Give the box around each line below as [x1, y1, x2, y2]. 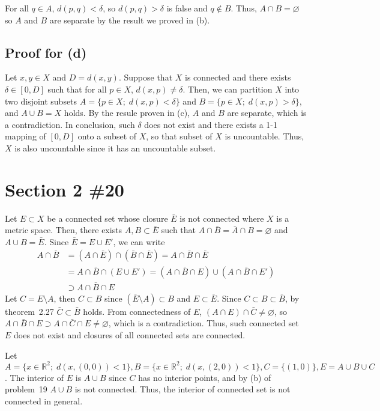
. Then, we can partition [182, 82, 273, 95]
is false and [166, 2, 208, 14]
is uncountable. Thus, [225, 130, 304, 142]
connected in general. [5, 394, 83, 407]
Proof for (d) [5, 43, 87, 61]
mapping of [5, 130, 46, 142]
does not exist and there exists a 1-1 [144, 118, 277, 130]
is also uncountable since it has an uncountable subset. [14, 141, 216, 154]
